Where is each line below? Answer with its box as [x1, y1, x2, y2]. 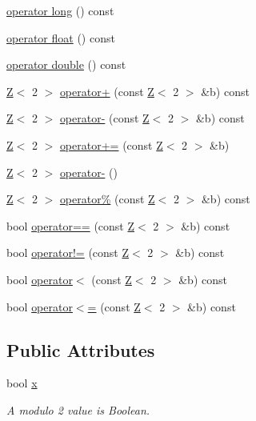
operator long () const [6, 2, 114, 18]
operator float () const [6, 29, 115, 46]
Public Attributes [6, 337, 155, 362]
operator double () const [6, 56, 126, 73]
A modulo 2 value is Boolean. [6, 401, 150, 418]
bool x [6, 375, 38, 391]
